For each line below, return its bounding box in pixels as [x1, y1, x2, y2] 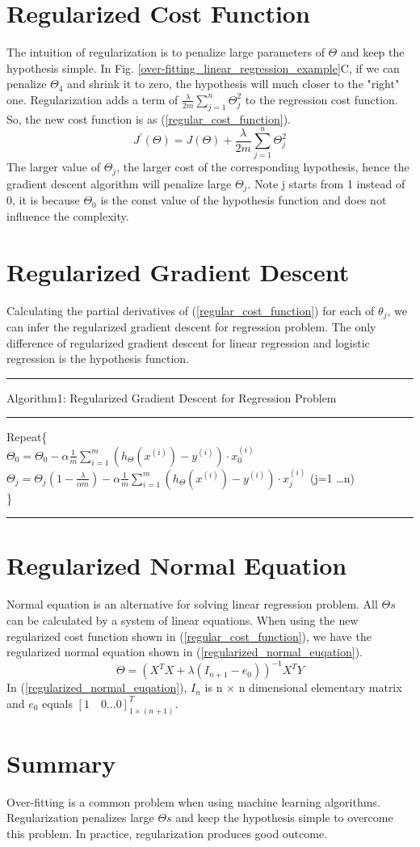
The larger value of [6, 158, 100, 175]
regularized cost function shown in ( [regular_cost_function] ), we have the [6, 627, 372, 644]
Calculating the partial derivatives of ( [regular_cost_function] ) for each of [6, 301, 375, 318]
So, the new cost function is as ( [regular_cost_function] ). [6, 110, 291, 127]
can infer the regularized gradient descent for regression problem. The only [6, 318, 376, 335]
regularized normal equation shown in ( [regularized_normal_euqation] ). [6, 643, 363, 660]
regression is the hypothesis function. [6, 350, 190, 367]
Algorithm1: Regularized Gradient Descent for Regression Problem [6, 389, 337, 406]
